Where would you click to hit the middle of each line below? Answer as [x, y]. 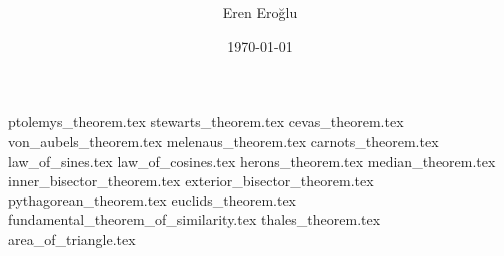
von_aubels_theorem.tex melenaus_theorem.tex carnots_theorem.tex [223, 140]
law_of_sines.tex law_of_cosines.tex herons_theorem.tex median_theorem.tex [252, 160]
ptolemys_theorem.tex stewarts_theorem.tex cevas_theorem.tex [206, 121]
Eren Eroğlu [260, 12]
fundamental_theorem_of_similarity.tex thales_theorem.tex [194, 219]
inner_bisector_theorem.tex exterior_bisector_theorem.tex [191, 180]
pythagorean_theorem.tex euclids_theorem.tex [152, 199]
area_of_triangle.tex [72, 238]
